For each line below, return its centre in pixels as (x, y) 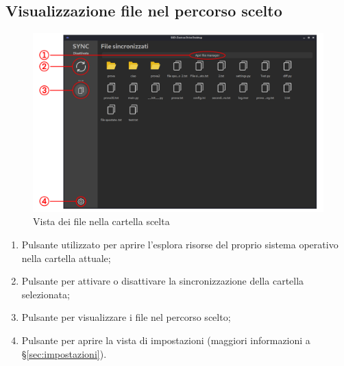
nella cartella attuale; (66, 258)
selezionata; (46, 294)
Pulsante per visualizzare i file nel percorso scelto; (126, 317)
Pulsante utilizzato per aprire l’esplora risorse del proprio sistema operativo (180, 245)
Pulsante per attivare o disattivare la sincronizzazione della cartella (163, 281)
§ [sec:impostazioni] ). (64, 353)
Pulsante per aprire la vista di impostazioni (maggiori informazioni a (166, 340)
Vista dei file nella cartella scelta (101, 221)
